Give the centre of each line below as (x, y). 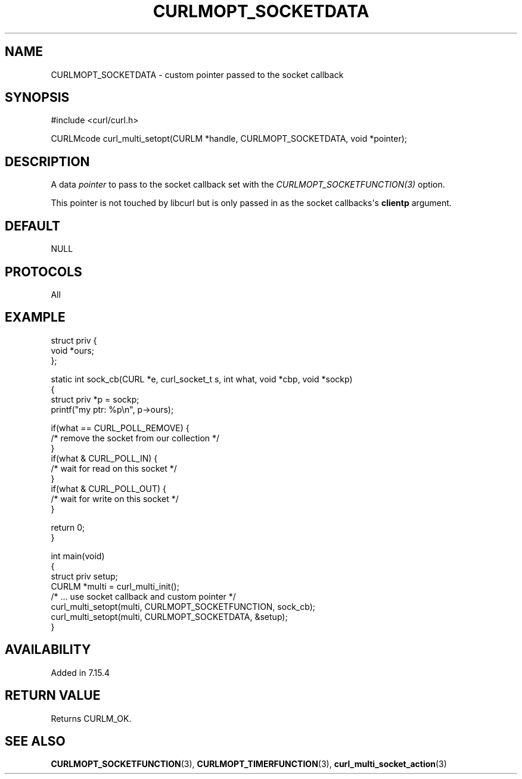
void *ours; (72, 350)
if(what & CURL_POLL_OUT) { (109, 488)
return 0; (68, 527)
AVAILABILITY (48, 650)
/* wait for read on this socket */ (114, 468)
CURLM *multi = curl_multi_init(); (115, 586)
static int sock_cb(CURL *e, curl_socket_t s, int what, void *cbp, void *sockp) (202, 379)
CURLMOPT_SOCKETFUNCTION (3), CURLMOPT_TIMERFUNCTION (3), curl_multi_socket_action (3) (249, 764)
